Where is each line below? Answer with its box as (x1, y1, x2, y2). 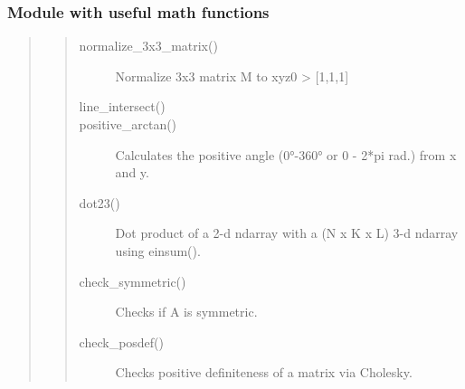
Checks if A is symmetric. (115, 302, 258, 321)
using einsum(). (115, 241, 201, 260)
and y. (115, 163, 149, 182)
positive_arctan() (79, 115, 177, 133)
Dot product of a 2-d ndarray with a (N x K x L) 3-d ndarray (115, 223, 459, 242)
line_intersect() (79, 97, 166, 116)
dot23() (79, 193, 120, 212)
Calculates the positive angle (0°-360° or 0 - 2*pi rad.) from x (115, 145, 457, 164)
